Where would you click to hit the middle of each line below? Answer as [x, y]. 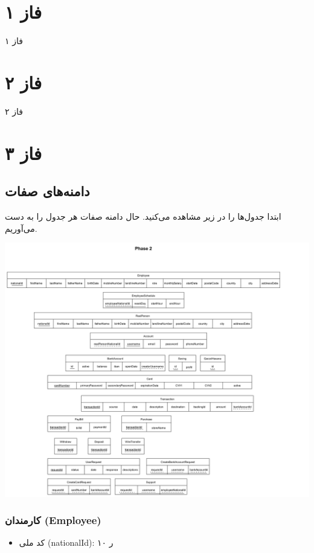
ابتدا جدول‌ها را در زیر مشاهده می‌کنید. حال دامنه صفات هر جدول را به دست [143, 216]
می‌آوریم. [21, 228]
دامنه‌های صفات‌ [47, 191]
